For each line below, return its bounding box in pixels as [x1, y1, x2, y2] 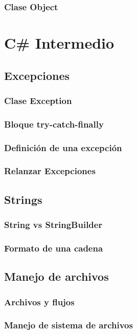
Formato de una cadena [4, 241, 103, 254]
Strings [4, 191, 42, 207]
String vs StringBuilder [4, 218, 103, 231]
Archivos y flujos [4, 295, 75, 308]
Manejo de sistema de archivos [4, 319, 133, 331]
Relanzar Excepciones [4, 164, 96, 177]
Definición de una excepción [4, 141, 122, 154]
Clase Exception [4, 94, 72, 107]
